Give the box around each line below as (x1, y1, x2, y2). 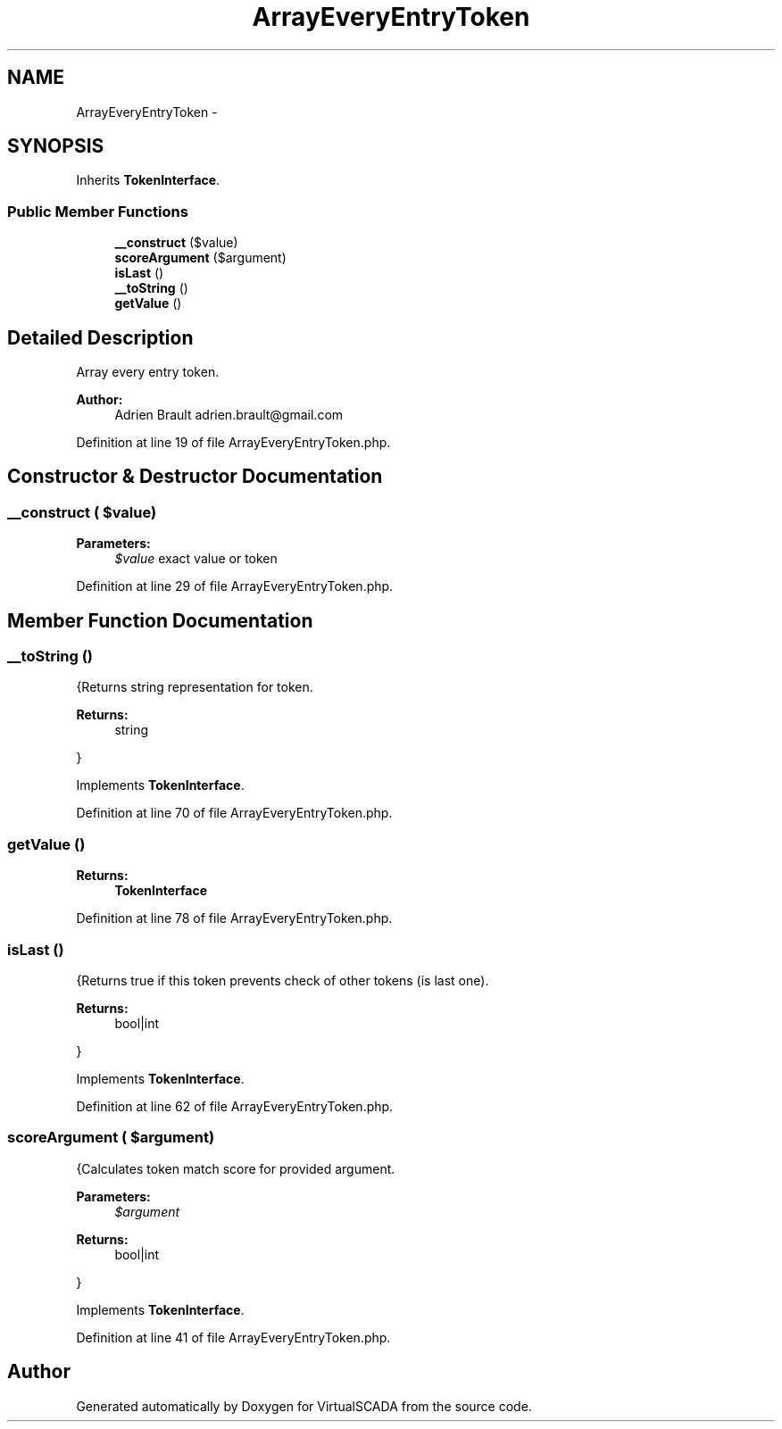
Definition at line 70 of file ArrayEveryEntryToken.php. (76, 805, 393, 821)
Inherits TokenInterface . (76, 172, 220, 188)
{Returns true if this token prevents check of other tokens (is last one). (76, 972, 489, 988)
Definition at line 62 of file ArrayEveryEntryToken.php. (76, 1098, 394, 1114)
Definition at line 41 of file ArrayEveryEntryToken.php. (76, 1329, 391, 1345)
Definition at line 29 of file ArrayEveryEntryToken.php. (76, 578, 394, 594)
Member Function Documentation (7, 609, 313, 632)
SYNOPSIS (7, 135, 104, 158)
